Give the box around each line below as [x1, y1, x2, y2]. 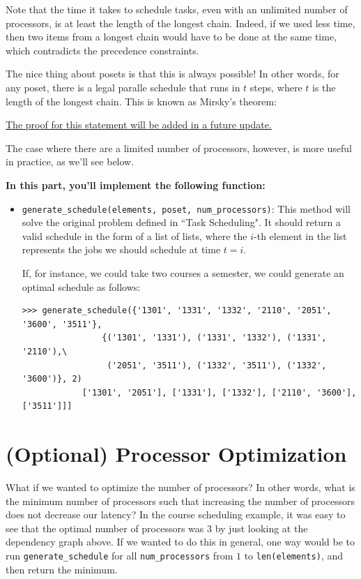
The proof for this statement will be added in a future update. [6, 117, 272, 132]
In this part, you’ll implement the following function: [6, 177, 266, 192]
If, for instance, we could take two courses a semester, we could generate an [22, 265, 344, 280]
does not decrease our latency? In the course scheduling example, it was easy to [6, 507, 346, 522]
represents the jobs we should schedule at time [22, 242, 221, 257]
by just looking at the [215, 520, 308, 535]
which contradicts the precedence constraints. [6, 43, 199, 57]
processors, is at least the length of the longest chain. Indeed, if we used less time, [6, 15, 355, 30]
